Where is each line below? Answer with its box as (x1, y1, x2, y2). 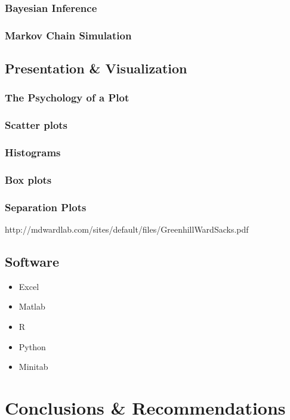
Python (18, 340, 46, 353)
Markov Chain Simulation (5, 27, 132, 42)
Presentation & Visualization (5, 59, 187, 78)
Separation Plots (5, 199, 87, 214)
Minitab (18, 360, 48, 373)
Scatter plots (5, 118, 68, 132)
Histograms (5, 145, 61, 160)
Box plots (5, 172, 52, 187)
